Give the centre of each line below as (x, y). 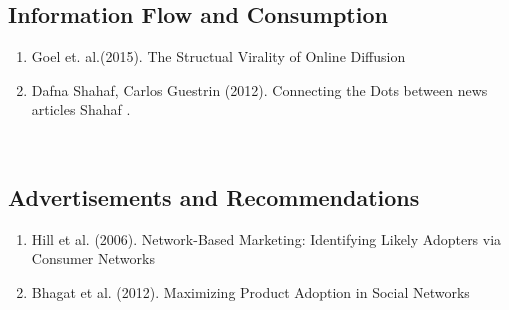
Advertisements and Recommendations (214, 196)
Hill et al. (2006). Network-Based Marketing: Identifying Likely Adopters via (266, 238)
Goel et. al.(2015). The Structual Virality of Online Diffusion (218, 56)
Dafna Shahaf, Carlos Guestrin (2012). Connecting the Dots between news (259, 89)
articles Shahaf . (81, 109)
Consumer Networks (93, 258)
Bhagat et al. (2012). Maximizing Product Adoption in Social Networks (250, 291)
